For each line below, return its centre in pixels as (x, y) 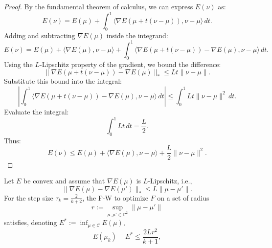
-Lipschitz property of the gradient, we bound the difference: (130, 64)
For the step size (29, 197)
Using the (18, 64)
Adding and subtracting (40, 35)
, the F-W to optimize (115, 197)
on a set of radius (183, 197)
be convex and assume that (64, 181)
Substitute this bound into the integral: (63, 81)
